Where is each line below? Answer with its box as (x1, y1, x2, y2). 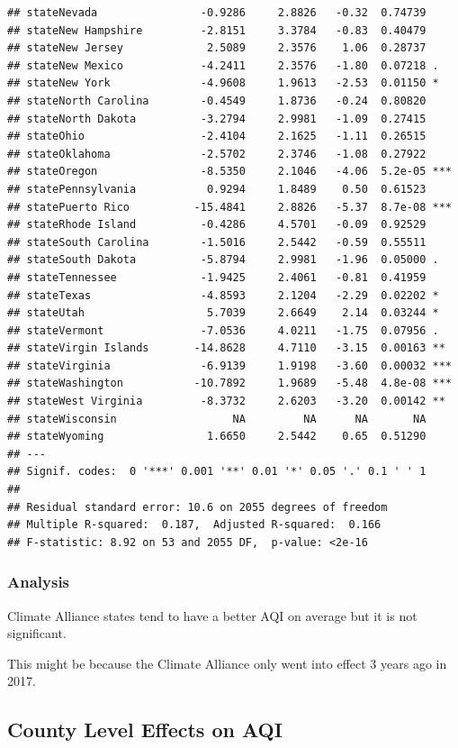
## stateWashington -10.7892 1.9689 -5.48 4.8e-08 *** (7, 377, 452, 390)
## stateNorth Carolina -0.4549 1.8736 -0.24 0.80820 (7, 94, 427, 107)
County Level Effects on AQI (7, 716, 283, 743)
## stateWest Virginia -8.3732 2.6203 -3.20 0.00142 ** (7, 395, 445, 408)
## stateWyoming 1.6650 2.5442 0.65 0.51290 (7, 430, 427, 443)
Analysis (7, 570, 70, 593)
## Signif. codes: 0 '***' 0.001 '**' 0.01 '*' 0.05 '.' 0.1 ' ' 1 (7, 465, 427, 479)
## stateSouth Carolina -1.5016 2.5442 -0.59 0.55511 (7, 235, 427, 249)
